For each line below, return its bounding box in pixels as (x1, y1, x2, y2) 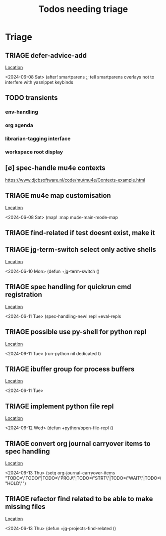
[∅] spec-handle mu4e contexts (5, 164, 106, 172)
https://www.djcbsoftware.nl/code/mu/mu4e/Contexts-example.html (5, 177, 145, 183)
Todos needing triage (38, 3, 128, 15)
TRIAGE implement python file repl (5, 402, 114, 410)
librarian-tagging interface (5, 135, 71, 142)
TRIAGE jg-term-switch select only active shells (5, 245, 156, 254)
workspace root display (5, 149, 63, 155)
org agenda (5, 122, 34, 129)
